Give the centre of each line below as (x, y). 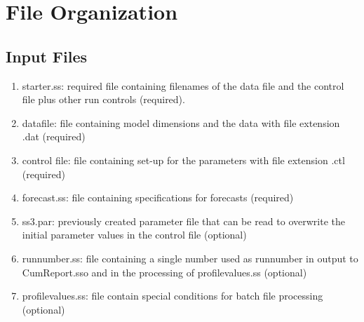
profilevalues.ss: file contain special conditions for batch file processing (173, 296)
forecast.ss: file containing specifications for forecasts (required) (158, 197)
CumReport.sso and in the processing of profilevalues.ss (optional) (164, 272)
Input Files (47, 56)
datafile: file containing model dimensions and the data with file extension (181, 122)
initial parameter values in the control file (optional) (134, 235)
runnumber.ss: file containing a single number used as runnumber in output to (190, 258)
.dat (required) (54, 136)
